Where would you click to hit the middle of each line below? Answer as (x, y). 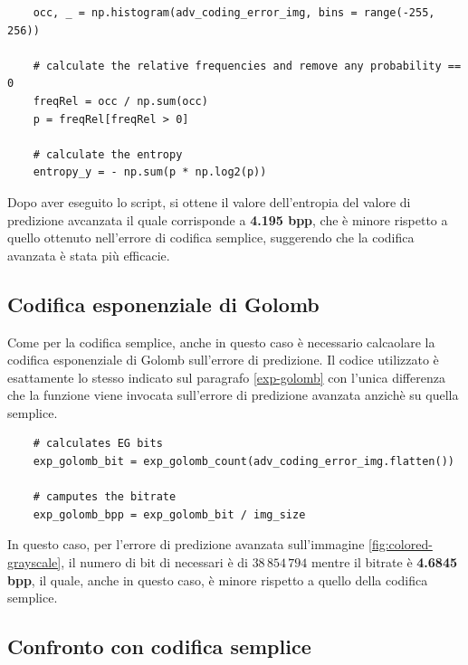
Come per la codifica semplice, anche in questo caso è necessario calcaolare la (221, 342)
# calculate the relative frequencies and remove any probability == (247, 66)
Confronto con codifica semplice (159, 646)
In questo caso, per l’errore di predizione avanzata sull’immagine (186, 544)
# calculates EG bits (98, 444)
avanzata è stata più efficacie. (89, 255)
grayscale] (34, 562)
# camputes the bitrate (105, 497)
